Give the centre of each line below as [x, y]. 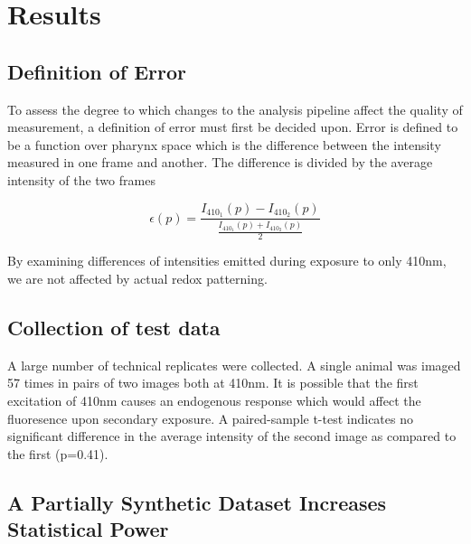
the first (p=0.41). [58, 453]
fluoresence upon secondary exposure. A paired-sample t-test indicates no [210, 418]
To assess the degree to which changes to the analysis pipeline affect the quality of [235, 109]
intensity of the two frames [81, 179]
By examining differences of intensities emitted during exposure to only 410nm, [227, 261]
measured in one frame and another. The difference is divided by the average [220, 162]
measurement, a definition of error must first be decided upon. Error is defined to [233, 127]
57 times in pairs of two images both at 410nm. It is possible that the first [213, 383]
